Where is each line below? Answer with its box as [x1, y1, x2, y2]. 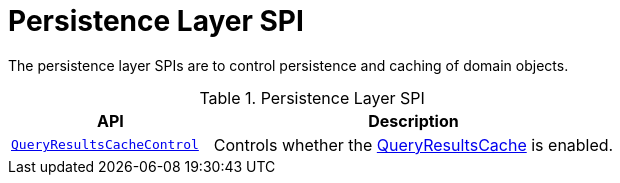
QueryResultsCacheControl [11, 137, 199, 153]
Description [368, 110, 459, 131]
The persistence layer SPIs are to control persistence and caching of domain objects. [8, 56, 569, 74]
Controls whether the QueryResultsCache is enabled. [213, 134, 614, 155]
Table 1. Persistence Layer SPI [199, 87, 425, 108]
